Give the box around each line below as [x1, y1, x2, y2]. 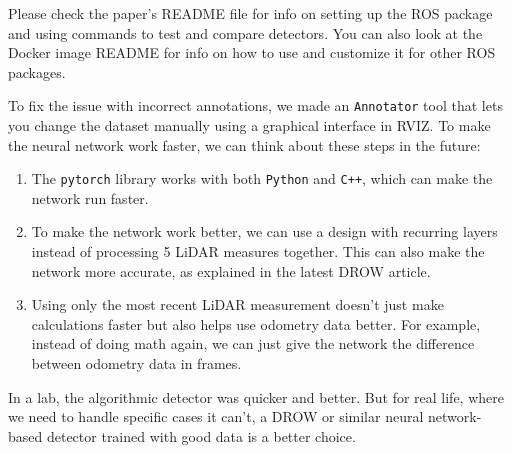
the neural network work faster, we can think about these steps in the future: [8, 134, 481, 155]
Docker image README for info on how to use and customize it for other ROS [8, 42, 496, 63]
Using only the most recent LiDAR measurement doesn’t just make [31, 294, 444, 315]
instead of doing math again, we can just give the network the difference [31, 333, 475, 354]
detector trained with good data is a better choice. [46, 425, 356, 446]
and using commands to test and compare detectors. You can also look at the [8, 22, 483, 43]
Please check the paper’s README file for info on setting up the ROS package [8, 3, 493, 23]
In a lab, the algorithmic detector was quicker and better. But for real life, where [8, 386, 504, 407]
